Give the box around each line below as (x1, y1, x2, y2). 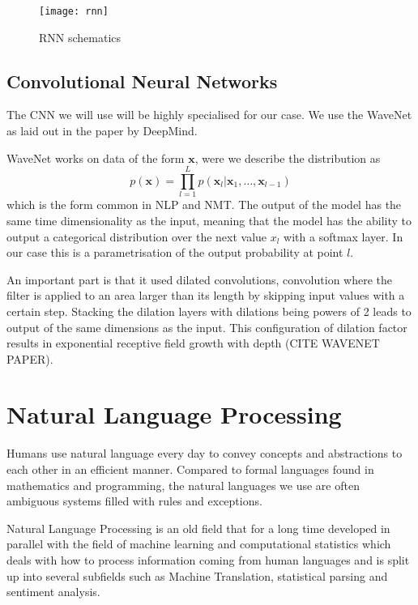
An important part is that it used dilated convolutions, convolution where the (6, 271, 392, 288)
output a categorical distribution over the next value (6, 228, 267, 245)
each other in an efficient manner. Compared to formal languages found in (6, 461, 374, 478)
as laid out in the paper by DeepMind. (6, 122, 198, 139)
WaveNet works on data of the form (6, 149, 185, 166)
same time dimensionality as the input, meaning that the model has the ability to (6, 211, 412, 228)
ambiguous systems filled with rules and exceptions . (6, 492, 262, 509)
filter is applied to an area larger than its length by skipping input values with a (6, 287, 405, 304)
